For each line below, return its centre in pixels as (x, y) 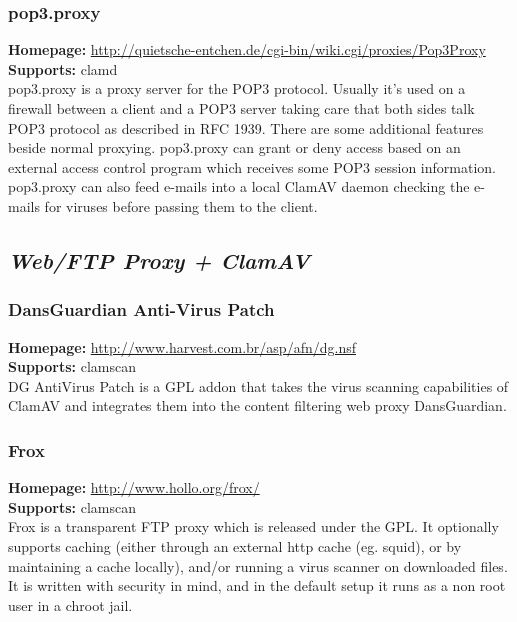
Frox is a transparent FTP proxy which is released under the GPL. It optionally (253, 526)
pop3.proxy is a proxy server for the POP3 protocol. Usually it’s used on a (237, 88)
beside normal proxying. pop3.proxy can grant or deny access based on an (234, 147)
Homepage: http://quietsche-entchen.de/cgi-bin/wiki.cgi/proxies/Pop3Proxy (247, 49)
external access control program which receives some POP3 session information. (252, 166)
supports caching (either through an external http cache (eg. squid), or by (235, 545)
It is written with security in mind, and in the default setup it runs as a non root (257, 585)
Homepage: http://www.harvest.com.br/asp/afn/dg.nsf (182, 346)
